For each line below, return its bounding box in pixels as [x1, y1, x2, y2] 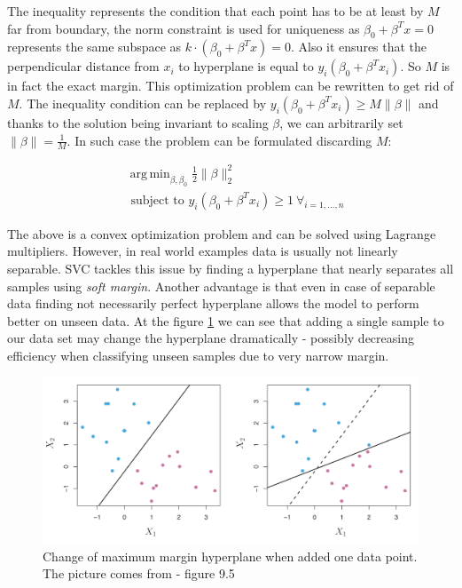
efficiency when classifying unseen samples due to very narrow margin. [7, 346, 389, 364]
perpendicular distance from [7, 57, 160, 75]
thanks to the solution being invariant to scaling [7, 113, 269, 131]
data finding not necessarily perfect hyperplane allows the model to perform [7, 294, 419, 313]
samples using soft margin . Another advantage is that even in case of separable [7, 276, 435, 295]
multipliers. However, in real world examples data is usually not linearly [7, 242, 398, 260]
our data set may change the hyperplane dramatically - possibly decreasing [7, 329, 414, 347]
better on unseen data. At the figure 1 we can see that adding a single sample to [7, 311, 444, 330]
